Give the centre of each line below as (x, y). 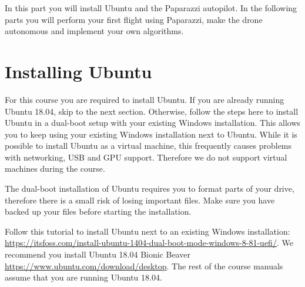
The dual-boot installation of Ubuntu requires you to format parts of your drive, (150, 188)
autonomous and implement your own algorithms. (94, 31)
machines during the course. (55, 168)
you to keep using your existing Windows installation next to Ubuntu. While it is (151, 134)
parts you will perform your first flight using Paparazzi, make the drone (134, 19)
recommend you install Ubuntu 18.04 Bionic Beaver (98, 254)
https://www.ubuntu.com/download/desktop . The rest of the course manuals (144, 266)
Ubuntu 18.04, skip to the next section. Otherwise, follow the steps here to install (152, 111)
